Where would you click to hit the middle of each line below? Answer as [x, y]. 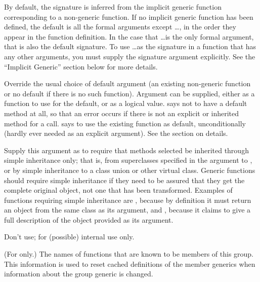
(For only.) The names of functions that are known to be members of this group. [129, 254]
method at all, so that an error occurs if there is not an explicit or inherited [122, 113]
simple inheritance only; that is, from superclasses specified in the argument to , [128, 160]
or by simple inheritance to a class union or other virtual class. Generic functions [130, 170]
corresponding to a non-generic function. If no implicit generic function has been [129, 16]
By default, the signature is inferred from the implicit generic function [113, 7]
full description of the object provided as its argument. [89, 219]
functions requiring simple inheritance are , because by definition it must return [128, 200]
